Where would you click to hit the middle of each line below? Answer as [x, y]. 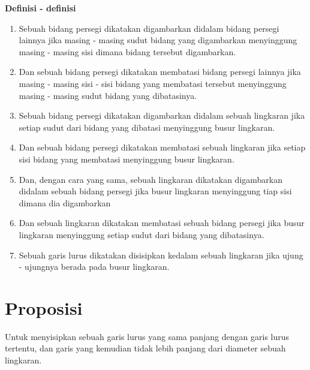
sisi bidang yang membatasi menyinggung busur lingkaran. [127, 159]
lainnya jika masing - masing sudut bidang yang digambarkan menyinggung [158, 40]
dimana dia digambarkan [65, 202]
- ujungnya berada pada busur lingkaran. [94, 267]
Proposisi [44, 307]
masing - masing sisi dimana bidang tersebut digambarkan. [127, 51]
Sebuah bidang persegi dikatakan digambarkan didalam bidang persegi [149, 28]
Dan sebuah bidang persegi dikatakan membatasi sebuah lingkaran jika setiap [162, 147]
